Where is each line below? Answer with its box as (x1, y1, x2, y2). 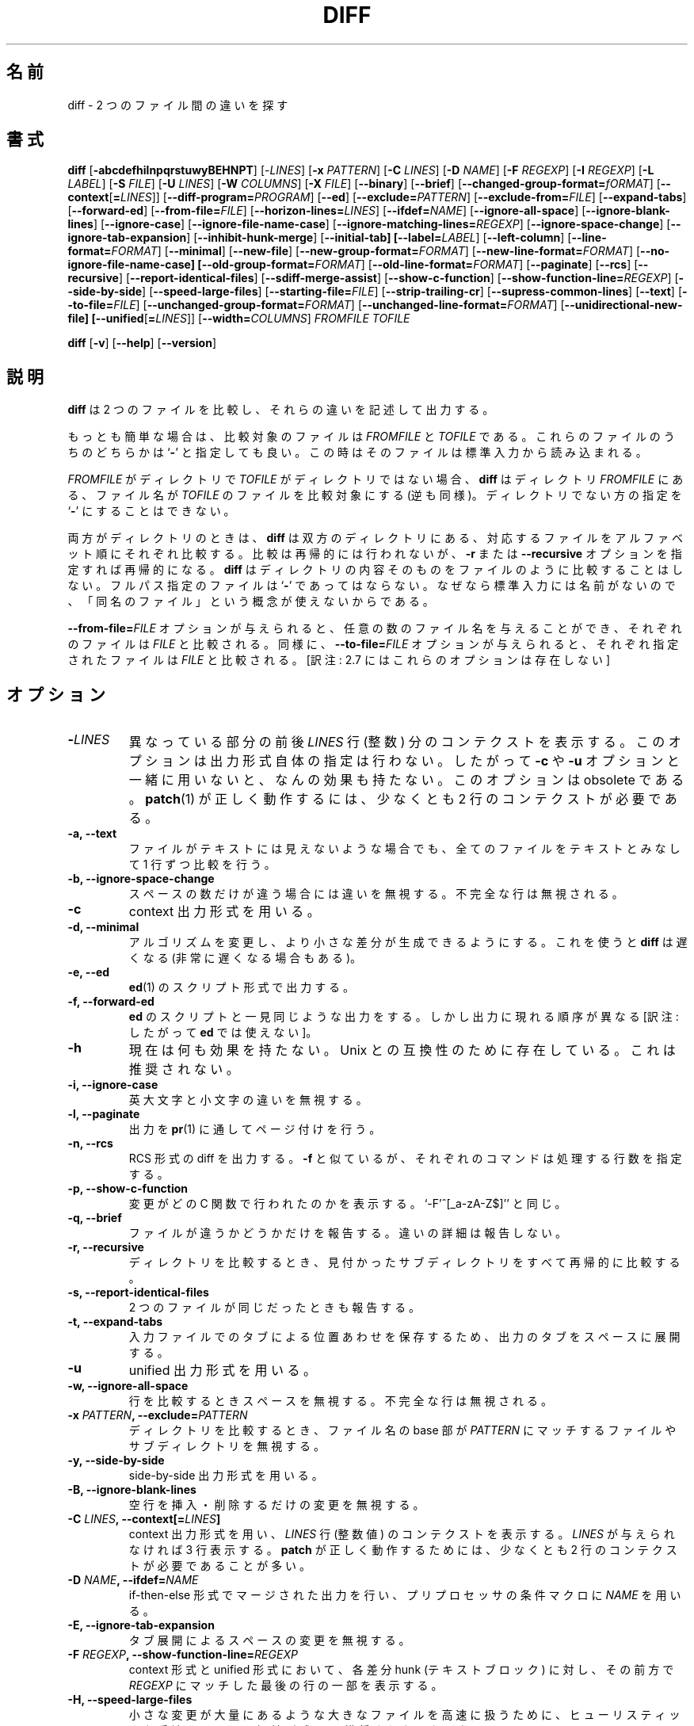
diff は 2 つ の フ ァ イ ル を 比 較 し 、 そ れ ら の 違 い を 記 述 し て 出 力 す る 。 (67, 403, 494, 417)
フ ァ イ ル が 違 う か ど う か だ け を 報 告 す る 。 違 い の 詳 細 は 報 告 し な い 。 (128, 1226, 566, 1240)
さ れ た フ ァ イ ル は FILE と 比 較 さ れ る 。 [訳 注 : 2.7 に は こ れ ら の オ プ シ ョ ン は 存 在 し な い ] (67, 653, 610, 667)
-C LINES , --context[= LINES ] (67, 1512, 221, 1526)
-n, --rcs (67, 1136, 113, 1151)
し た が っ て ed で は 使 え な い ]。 (128, 1025, 318, 1040)
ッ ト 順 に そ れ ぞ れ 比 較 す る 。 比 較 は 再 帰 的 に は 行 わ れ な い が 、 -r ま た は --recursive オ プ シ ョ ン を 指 (67, 547, 682, 561)
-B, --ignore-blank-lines (67, 1483, 196, 1497)
